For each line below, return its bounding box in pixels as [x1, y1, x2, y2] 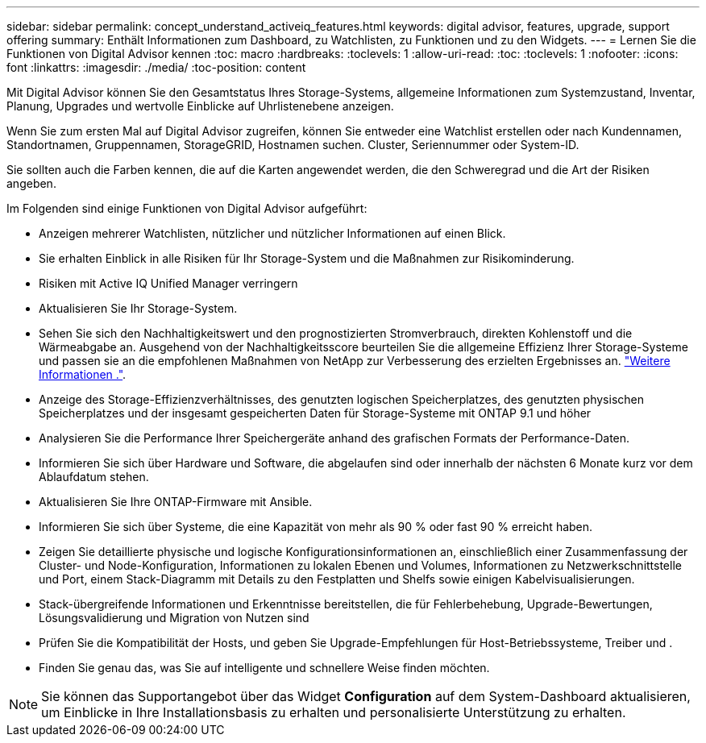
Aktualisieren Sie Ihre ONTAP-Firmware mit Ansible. [39, 495, 313, 508]
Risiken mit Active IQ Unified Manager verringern [39, 276, 298, 290]
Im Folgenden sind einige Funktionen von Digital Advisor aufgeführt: [6, 201, 368, 215]
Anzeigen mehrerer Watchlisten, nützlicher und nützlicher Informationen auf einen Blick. [39, 226, 506, 240]
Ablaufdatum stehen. [39, 470, 149, 484]
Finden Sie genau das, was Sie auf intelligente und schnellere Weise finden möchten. [39, 661, 490, 675]
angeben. [6, 176, 56, 190]
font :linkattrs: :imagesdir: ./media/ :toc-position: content [6, 60, 306, 74]
